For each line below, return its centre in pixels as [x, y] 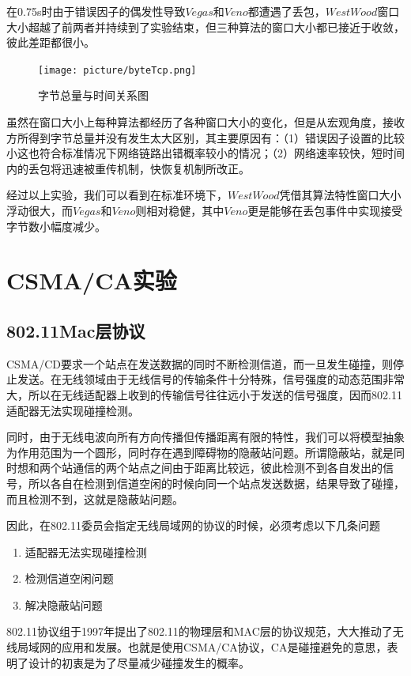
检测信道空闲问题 [69, 578]
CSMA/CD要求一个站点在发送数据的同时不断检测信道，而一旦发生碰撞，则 [200, 363]
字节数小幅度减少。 [56, 226]
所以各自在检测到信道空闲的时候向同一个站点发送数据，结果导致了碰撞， [216, 483]
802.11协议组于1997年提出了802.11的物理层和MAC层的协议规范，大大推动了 [200, 631]
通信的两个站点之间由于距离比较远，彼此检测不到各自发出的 [227, 468]
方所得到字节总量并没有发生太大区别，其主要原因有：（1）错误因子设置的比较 [205, 137]
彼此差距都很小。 [51, 42]
